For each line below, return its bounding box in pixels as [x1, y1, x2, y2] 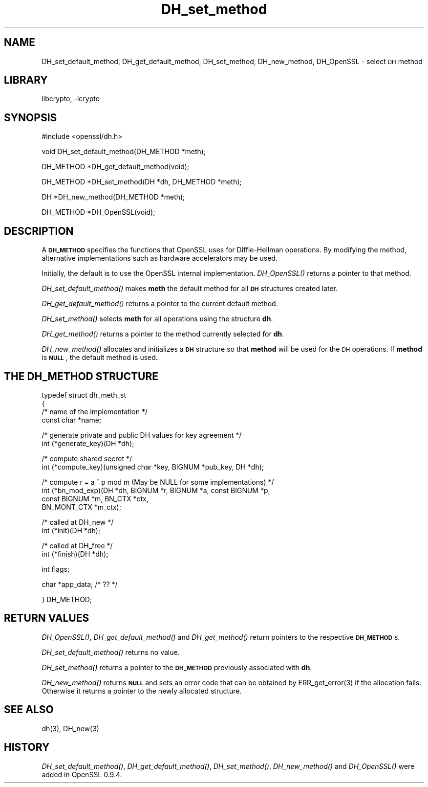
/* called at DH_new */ [42, 517, 114, 526]
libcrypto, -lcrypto [42, 94, 100, 103]
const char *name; [42, 415, 102, 424]
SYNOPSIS [4, 111, 57, 124]
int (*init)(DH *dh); [42, 526, 101, 535]
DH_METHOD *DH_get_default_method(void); [42, 162, 190, 171]
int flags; [42, 564, 70, 573]
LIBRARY [4, 74, 48, 87]
